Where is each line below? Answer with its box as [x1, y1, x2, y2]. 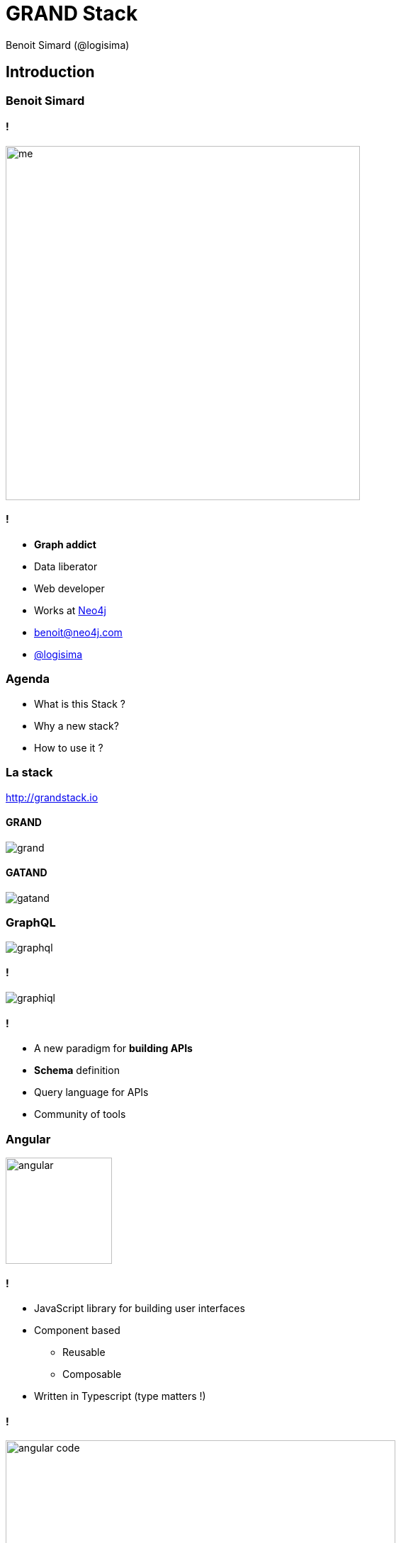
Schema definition [34, 1064, 120, 1077]
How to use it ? [34, 741, 103, 754]
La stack [6, 765, 53, 780]
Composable [62, 1368, 122, 1381]
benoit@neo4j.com [34, 626, 123, 639]
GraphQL [6, 915, 56, 930]
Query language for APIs [34, 1086, 149, 1099]
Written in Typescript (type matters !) [34, 1390, 206, 1403]
